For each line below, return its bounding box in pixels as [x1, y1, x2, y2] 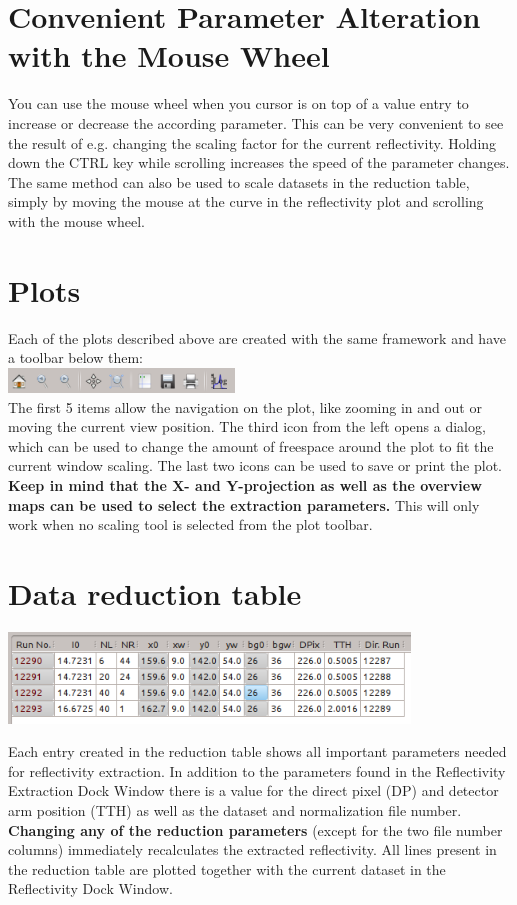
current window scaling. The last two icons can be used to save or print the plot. [8, 455, 503, 476]
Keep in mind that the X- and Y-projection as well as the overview [8, 475, 482, 496]
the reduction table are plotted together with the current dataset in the [8, 858, 446, 879]
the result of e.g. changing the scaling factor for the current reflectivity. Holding [8, 132, 497, 153]
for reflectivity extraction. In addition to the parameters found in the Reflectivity [8, 760, 506, 781]
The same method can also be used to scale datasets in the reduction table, [8, 171, 470, 192]
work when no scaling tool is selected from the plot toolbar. [8, 514, 373, 535]
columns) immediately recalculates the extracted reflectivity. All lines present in [8, 839, 497, 860]
